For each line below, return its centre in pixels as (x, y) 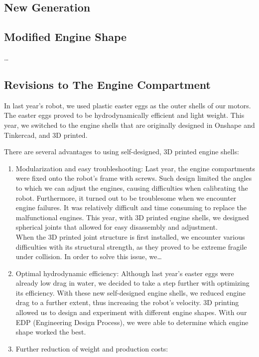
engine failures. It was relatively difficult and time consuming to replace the (131, 207)
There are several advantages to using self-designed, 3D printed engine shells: (122, 152)
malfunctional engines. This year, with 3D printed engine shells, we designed (132, 217)
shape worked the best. (51, 332)
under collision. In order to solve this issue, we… (89, 256)
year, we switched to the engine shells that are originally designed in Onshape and (129, 125)
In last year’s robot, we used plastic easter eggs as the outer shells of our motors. (128, 105)
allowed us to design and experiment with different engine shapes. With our (131, 312)
